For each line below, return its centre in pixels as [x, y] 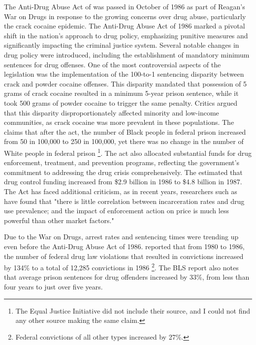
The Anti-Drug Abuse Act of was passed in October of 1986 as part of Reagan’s [125, 6]
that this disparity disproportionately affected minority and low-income [112, 112]
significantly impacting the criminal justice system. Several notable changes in [122, 45]
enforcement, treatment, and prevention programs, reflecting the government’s [122, 162]
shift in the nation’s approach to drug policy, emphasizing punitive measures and [126, 35]
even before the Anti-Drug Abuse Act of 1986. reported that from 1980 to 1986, [124, 246]
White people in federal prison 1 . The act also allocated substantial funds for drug [128, 152]
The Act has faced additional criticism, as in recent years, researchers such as [121, 191]
